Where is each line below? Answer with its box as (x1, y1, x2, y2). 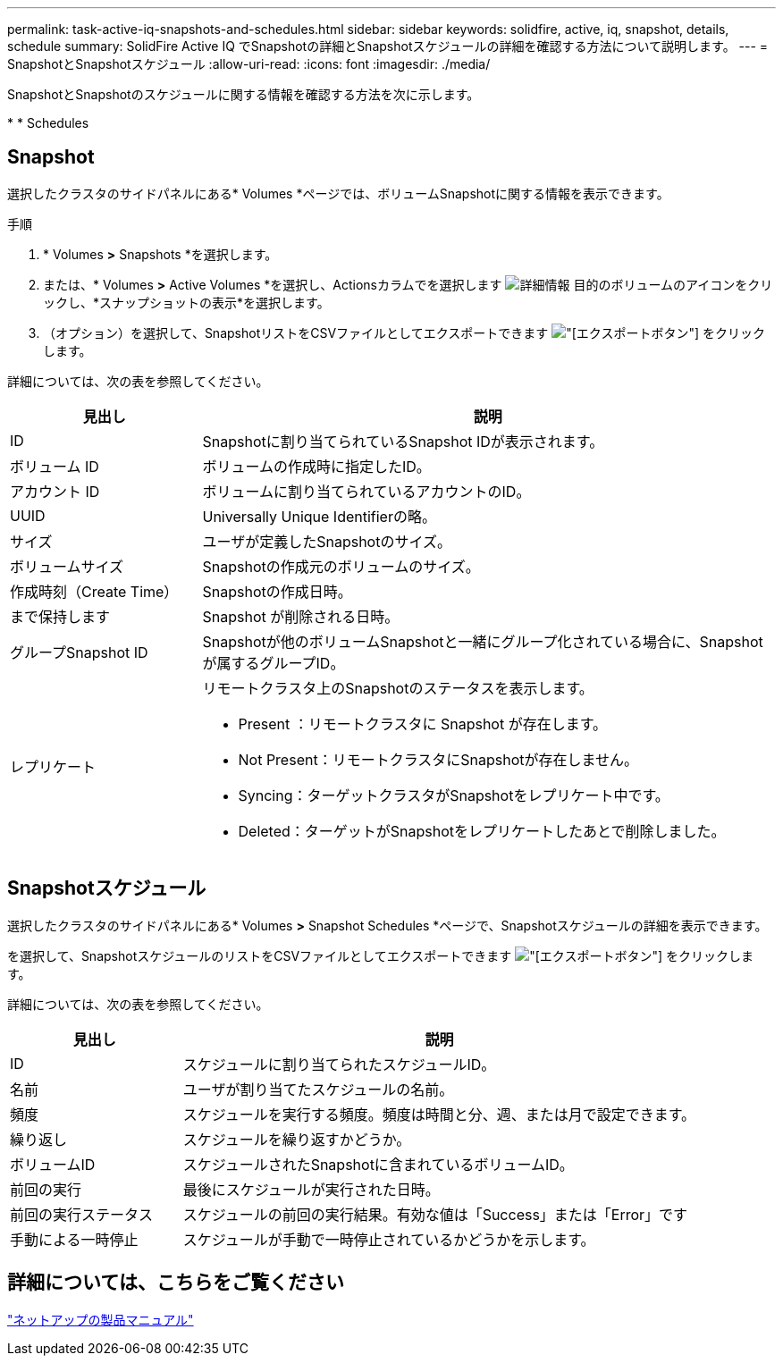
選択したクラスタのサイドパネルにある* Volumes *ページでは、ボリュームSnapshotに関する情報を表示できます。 (7, 185, 669, 201)
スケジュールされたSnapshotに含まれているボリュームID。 (182, 1155, 574, 1174)
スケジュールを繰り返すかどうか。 (182, 1130, 411, 1148)
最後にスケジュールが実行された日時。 (182, 1180, 440, 1199)
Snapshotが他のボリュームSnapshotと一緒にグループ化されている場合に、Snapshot (202, 632, 763, 651)
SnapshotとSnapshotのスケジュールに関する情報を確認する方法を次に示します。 (7, 87, 480, 102)
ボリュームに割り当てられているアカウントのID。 (202, 482, 531, 501)
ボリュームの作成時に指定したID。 (202, 457, 431, 475)
